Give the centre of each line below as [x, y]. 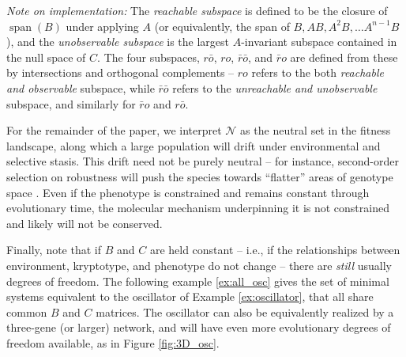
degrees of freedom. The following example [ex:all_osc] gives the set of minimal [198, 281]
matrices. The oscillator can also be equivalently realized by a [245, 311]
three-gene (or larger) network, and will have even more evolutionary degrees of [199, 327]
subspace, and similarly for [71, 103]
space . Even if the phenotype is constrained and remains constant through [188, 192]
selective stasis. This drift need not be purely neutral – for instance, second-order [203, 161]
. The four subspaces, [148, 57]
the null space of [46, 57]
